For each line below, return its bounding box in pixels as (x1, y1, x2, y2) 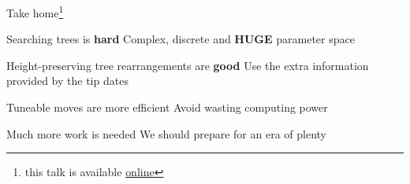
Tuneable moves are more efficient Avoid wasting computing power (6, 99, 328, 116)
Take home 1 (6, 2, 64, 20)
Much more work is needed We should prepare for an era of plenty (6, 125, 327, 142)
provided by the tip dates (6, 72, 129, 89)
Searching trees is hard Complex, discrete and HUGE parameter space (6, 31, 355, 47)
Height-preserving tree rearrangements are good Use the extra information (6, 57, 369, 73)
